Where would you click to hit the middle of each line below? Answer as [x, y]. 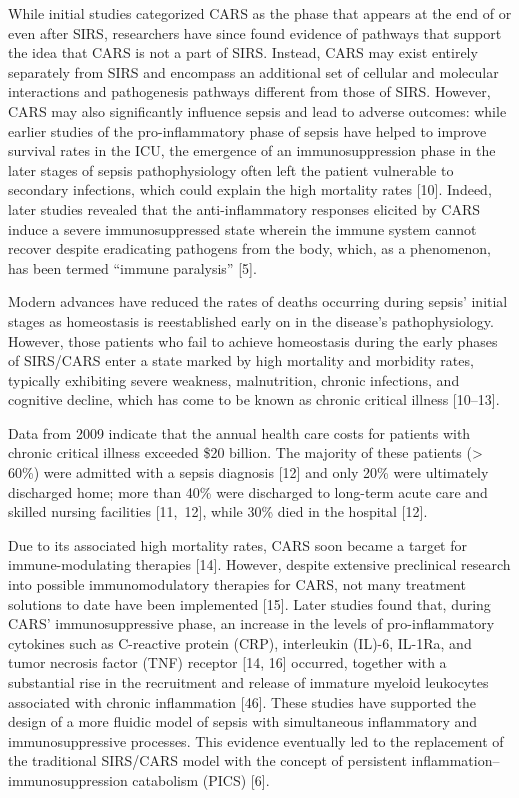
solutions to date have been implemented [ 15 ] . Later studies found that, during [249, 603]
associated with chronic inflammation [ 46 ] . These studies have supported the [242, 701]
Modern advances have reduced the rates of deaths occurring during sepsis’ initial [258, 301]
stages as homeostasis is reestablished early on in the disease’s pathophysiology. [251, 320]
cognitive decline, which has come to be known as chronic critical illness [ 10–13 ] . [254, 399]
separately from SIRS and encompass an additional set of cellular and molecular [253, 71]
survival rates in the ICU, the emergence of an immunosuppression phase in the [252, 150]
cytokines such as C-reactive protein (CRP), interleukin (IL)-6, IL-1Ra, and [240, 642]
